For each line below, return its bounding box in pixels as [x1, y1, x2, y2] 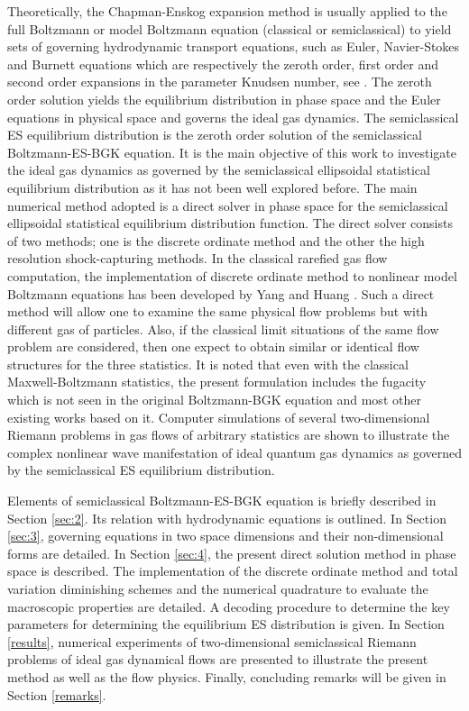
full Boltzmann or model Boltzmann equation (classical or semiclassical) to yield [7, 19, 452, 38]
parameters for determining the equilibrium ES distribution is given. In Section [7, 615, 445, 634]
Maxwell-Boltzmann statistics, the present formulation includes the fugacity [7, 372, 427, 391]
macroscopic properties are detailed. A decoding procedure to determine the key [7, 597, 450, 615]
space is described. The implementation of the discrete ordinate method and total [7, 561, 458, 580]
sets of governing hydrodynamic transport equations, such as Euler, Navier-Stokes [7, 37, 460, 56]
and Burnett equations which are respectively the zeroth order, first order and [7, 54, 438, 73]
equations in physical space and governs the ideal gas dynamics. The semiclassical [7, 107, 459, 126]
